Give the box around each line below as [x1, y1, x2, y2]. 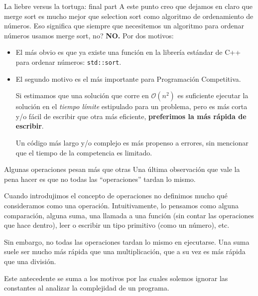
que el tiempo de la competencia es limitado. [15, 147, 152, 157]
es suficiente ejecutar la [177, 90, 249, 101]
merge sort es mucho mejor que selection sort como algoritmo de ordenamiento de [4, 10, 254, 21]
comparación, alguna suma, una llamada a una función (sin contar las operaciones [4, 210, 254, 220]
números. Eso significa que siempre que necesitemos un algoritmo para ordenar [4, 20, 244, 31]
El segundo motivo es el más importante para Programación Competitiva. [15, 73, 241, 84]
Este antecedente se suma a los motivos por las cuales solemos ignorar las [4, 273, 228, 283]
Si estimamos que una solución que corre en [15, 90, 149, 101]
